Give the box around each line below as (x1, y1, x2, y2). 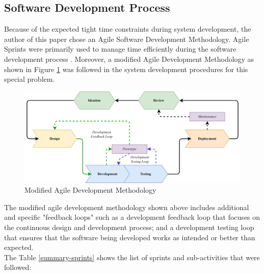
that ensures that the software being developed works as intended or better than (4, 232, 255, 242)
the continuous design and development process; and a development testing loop (4, 222, 254, 233)
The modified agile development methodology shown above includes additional (4, 201, 249, 212)
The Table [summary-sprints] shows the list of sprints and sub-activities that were (4, 252, 260, 262)
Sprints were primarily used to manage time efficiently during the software (4, 43, 236, 54)
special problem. (4, 74, 55, 84)
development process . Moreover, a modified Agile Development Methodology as (4, 53, 254, 64)
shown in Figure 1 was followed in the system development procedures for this (4, 63, 248, 74)
